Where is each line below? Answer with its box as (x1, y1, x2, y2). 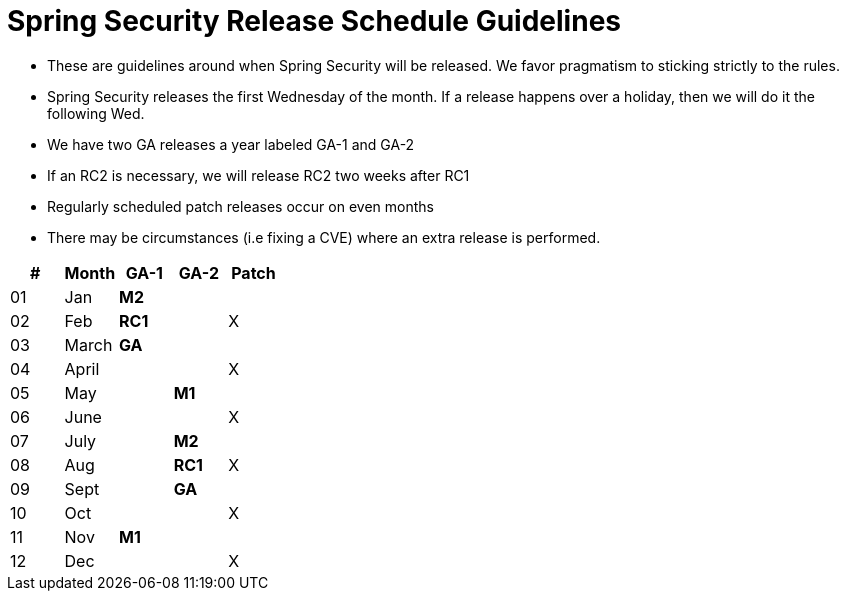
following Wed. (47, 104, 145, 122)
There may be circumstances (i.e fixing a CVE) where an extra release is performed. (47, 228, 601, 246)
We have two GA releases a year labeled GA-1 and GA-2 (47, 135, 415, 153)
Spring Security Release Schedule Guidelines (7, 4, 621, 38)
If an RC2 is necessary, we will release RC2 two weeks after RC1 (47, 166, 470, 184)
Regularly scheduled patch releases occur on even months (47, 197, 434, 215)
